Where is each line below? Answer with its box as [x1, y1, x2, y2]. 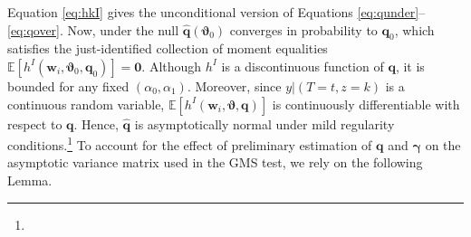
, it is [395, 56, 425, 75]
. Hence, [73, 114, 119, 133]
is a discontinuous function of [221, 56, 384, 75]
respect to [7, 114, 62, 133]
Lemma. [7, 171, 53, 190]
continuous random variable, [7, 94, 165, 113]
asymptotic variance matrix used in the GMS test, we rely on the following [7, 153, 423, 172]
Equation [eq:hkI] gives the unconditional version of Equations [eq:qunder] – [7, 3, 426, 21]
